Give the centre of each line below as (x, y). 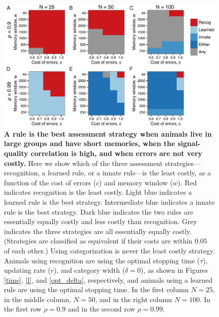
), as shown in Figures (174, 270)
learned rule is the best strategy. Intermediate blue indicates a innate (109, 201)
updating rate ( (27, 270)
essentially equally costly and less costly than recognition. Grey (101, 221)
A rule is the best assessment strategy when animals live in (108, 133)
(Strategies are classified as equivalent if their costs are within (98, 241)
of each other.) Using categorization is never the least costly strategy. (109, 250)
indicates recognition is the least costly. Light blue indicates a (98, 192)
